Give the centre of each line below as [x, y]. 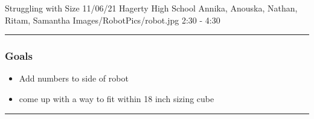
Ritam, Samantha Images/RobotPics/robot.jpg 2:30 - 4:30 [113, 20]
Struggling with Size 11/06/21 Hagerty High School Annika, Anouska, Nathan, [151, 8]
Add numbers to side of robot [74, 78]
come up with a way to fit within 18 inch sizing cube [117, 98]
